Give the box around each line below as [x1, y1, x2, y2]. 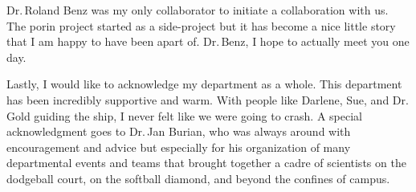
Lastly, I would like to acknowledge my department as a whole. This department [6, 76, 402, 92]
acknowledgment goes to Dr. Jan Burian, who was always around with [6, 123, 351, 140]
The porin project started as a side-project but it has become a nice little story [6, 17, 396, 34]
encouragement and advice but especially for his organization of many [6, 138, 351, 155]
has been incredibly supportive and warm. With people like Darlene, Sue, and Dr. [6, 91, 409, 108]
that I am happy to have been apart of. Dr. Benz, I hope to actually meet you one [6, 33, 410, 50]
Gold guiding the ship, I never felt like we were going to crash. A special [6, 107, 362, 124]
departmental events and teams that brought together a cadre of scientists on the [6, 154, 406, 171]
